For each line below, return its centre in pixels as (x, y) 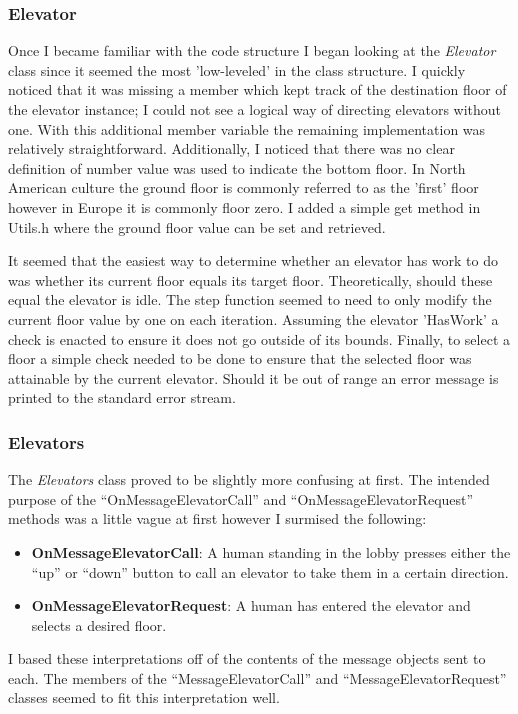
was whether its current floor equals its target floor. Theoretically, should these (250, 279)
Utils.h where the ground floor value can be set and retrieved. (197, 226)
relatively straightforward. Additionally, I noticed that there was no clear (231, 148)
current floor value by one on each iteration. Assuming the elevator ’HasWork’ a (253, 318)
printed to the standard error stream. (122, 397)
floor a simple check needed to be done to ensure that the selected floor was (240, 358)
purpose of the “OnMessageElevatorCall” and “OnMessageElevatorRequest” (241, 498)
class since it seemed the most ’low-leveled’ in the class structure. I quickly (237, 69)
